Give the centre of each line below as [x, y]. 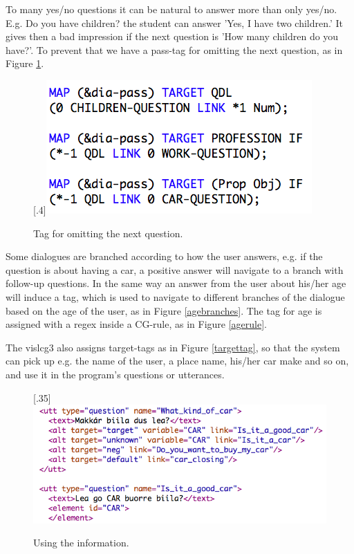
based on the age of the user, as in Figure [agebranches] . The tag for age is [164, 310]
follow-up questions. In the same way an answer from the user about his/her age [176, 283]
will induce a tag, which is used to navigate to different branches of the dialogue [175, 296]
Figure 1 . [25, 63]
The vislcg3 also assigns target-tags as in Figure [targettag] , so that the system [173, 347]
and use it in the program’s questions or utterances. [115, 374]
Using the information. [81, 543]
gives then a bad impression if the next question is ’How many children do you [172, 36]
